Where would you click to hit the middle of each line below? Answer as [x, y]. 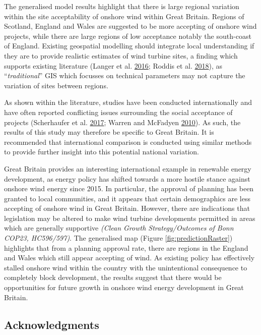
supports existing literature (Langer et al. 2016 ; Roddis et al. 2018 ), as [113, 65]
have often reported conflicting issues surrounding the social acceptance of [118, 112]
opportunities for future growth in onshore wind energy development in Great [124, 287]
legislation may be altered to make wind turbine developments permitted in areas [130, 218]
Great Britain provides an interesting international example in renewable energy [128, 168]
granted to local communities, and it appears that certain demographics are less [127, 198]
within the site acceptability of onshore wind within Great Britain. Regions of [124, 16]
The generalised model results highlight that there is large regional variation [122, 6]
